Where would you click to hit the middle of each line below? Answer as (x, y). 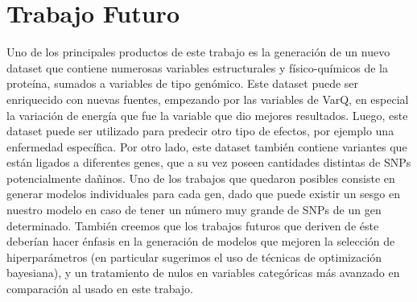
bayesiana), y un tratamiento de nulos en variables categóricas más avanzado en (203, 273)
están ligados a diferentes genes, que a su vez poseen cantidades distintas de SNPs (209, 162)
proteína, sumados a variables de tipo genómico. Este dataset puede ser (183, 83)
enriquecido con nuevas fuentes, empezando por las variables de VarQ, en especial (208, 99)
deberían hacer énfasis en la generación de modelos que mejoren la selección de (201, 241)
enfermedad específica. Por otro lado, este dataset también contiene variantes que (207, 146)
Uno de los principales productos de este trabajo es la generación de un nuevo (198, 52)
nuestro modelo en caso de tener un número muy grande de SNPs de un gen (194, 210)
